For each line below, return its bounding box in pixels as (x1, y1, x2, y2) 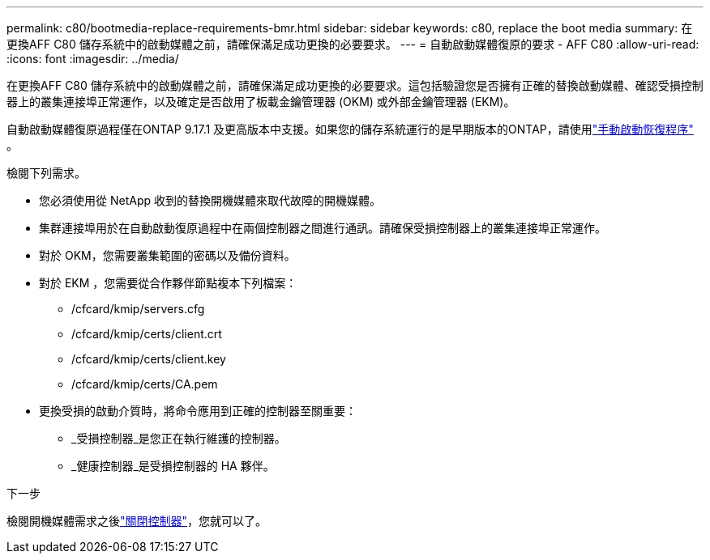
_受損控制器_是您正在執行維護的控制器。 (71, 431, 286, 445)
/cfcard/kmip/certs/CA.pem (71, 377, 218, 391)
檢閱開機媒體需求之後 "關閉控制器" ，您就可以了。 (6, 514, 267, 528)
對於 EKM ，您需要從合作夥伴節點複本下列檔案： (39, 276, 297, 290)
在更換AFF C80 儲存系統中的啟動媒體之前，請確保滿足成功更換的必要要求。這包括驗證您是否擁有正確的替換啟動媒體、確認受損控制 (6, 78, 704, 92)
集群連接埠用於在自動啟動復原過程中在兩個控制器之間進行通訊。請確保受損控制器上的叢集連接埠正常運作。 (39, 221, 606, 235)
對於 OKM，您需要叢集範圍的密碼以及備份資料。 (39, 248, 296, 262)
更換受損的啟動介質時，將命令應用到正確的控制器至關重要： (39, 404, 357, 418)
